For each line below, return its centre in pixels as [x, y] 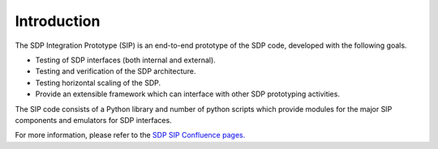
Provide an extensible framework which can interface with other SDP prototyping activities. [188, 94]
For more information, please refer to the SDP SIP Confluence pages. [130, 135]
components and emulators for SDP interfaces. [93, 120]
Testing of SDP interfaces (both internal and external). [126, 60]
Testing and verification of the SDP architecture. [116, 71]
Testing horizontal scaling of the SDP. [98, 83]
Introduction [58, 21]
